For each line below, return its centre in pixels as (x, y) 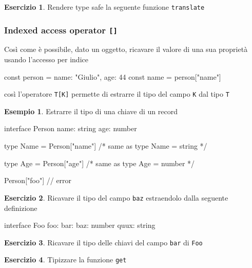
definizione (21, 208)
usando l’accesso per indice (46, 59)
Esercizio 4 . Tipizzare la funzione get (65, 260)
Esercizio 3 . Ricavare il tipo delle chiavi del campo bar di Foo (103, 242)
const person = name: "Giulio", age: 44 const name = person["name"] (113, 76)
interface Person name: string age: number (71, 128)
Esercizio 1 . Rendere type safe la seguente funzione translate (104, 7)
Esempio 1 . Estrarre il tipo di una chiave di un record (91, 111)
